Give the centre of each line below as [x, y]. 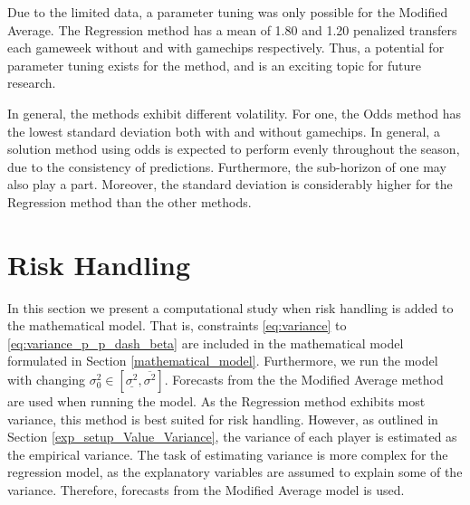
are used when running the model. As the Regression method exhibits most [216, 401]
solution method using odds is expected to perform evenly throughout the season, [234, 149]
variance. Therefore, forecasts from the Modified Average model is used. [206, 490]
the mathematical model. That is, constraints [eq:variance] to [177, 325]
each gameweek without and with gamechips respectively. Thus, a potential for [226, 48]
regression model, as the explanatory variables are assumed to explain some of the [235, 472]
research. [32, 83]
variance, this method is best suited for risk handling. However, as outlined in [223, 419]
